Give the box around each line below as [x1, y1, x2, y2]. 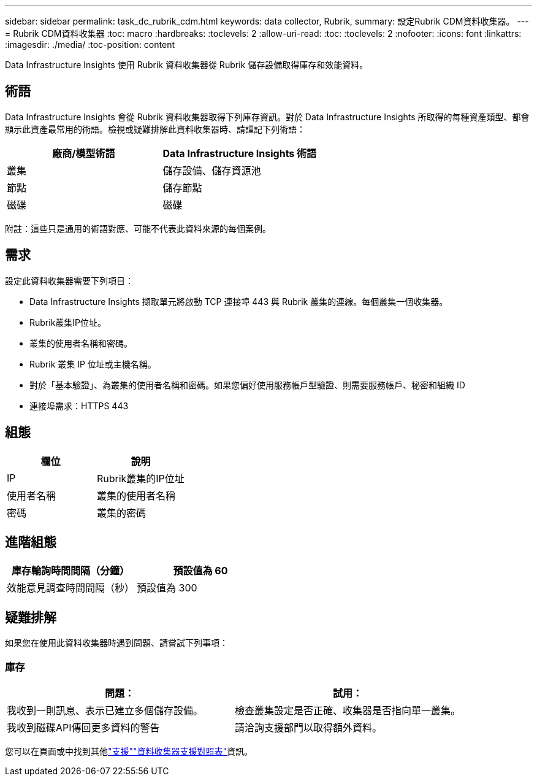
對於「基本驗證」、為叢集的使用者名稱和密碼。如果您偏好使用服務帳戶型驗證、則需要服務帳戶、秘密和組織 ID [29, 379, 465, 390]
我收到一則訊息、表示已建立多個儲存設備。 [7, 704, 204, 717]
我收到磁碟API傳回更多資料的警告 [7, 721, 160, 734]
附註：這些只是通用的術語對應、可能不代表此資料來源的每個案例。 [5, 223, 271, 234]
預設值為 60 [173, 564, 228, 577]
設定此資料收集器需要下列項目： [5, 275, 134, 286]
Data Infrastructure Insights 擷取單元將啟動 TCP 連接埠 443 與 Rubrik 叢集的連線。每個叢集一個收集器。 [29, 296, 448, 307]
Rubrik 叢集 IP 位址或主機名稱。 [29, 358, 156, 369]
